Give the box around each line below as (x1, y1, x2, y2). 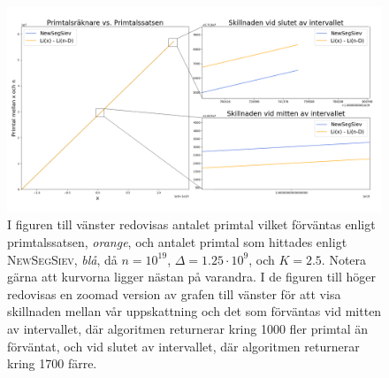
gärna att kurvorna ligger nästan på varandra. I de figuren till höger (7, 267, 376, 286)
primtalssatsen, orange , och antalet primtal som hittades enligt (7, 233, 347, 251)
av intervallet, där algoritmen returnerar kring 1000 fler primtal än (7, 320, 368, 338)
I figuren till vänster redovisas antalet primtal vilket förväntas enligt (7, 215, 376, 234)
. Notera (321, 250, 367, 268)
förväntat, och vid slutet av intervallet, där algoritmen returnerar (7, 336, 360, 355)
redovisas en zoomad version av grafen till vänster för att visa (7, 284, 341, 303)
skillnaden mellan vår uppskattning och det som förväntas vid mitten (7, 302, 382, 320)
